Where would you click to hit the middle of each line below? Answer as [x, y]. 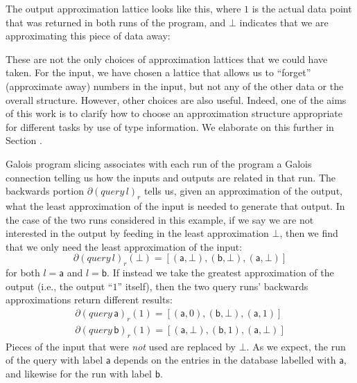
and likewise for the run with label [79, 373]
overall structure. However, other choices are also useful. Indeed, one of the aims [176, 99]
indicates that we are [284, 22]
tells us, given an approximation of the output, [243, 191]
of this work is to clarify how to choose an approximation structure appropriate [174, 113]
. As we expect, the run [296, 346]
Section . [24, 140]
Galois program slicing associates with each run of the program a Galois [159, 163]
